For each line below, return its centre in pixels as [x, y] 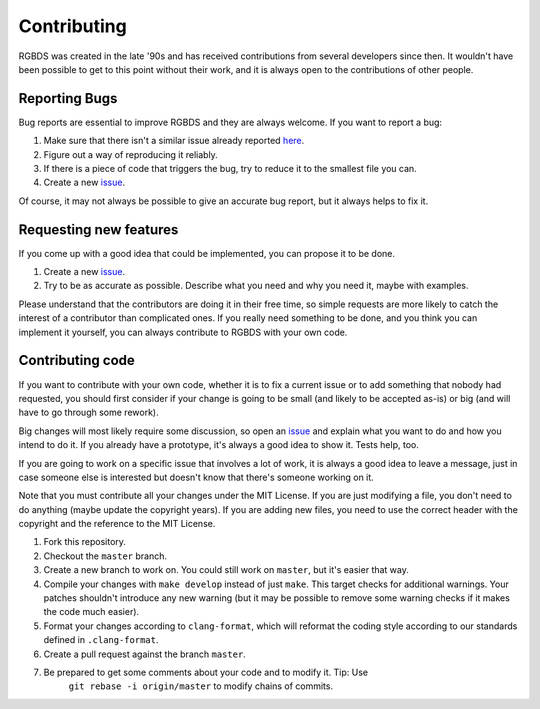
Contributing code [76, 360]
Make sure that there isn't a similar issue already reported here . [174, 141]
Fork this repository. [85, 542]
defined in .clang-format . [101, 640]
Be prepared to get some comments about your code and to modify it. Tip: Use [206, 672]
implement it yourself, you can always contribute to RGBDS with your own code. [183, 332]
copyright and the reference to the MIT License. [117, 524]
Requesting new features [98, 229]
